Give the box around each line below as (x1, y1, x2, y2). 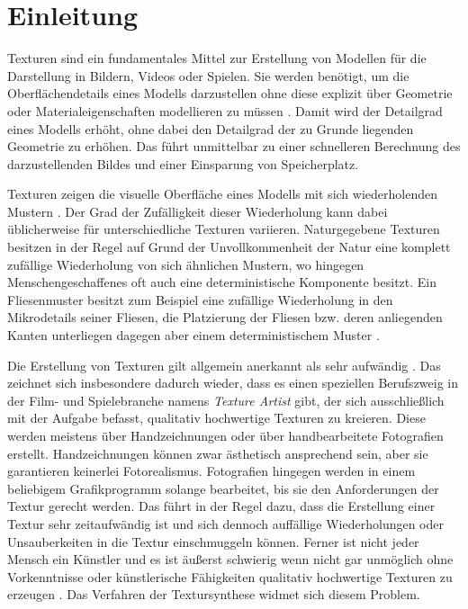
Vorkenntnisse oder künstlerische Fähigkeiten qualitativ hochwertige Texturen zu (7, 567, 453, 586)
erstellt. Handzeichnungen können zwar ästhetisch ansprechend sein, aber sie (7, 443, 428, 462)
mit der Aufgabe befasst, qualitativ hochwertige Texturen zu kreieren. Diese (7, 408, 426, 427)
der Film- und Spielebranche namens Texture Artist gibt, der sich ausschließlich (7, 390, 445, 409)
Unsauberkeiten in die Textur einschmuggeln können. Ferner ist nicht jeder (7, 532, 419, 551)
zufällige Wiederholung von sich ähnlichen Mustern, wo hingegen (7, 255, 364, 273)
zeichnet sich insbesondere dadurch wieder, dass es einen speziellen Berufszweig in (7, 373, 459, 392)
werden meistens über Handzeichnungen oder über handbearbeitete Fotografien (7, 426, 444, 444)
